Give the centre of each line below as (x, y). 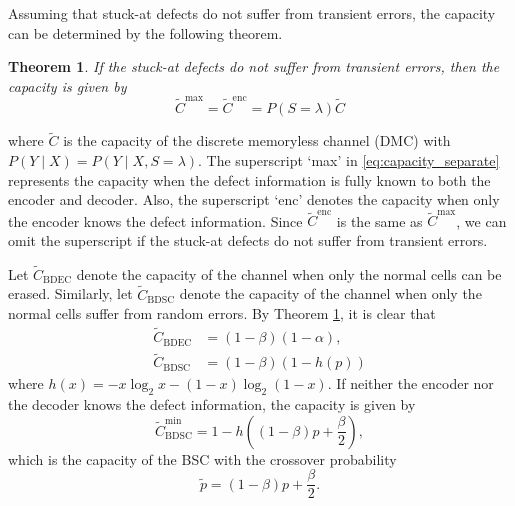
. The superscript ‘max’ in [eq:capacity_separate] (349, 159)
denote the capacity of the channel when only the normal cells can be (289, 273)
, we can (481, 220)
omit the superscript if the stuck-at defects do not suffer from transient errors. (248, 240)
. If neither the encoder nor (410, 383)
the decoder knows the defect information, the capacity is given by (212, 404)
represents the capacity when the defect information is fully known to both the (249, 179)
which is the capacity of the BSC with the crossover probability (202, 458)
